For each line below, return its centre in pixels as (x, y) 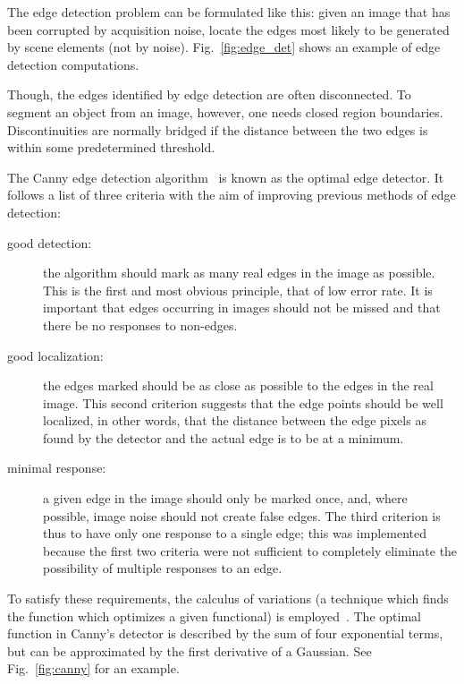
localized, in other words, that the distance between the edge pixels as (235, 420)
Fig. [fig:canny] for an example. (93, 668)
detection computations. (73, 64)
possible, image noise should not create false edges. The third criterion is (242, 515)
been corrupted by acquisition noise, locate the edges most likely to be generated (228, 29)
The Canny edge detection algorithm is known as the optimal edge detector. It (226, 177)
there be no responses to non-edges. (140, 325)
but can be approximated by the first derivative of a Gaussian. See (190, 650)
